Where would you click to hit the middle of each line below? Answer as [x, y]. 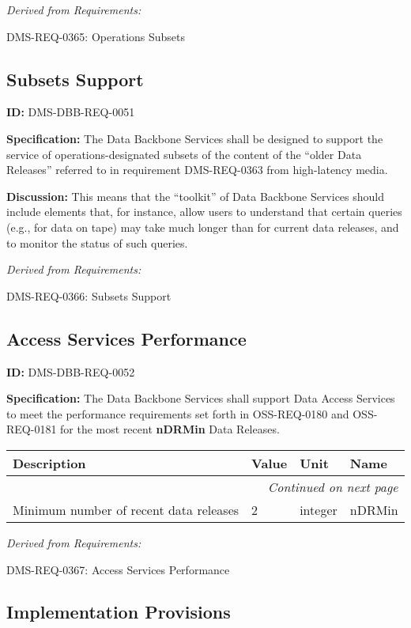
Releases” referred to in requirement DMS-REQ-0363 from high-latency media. [197, 170]
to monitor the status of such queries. [97, 242]
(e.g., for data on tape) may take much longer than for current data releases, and [203, 227]
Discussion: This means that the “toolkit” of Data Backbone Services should [196, 196]
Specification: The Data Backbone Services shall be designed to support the [195, 138]
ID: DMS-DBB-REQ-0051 [71, 112]
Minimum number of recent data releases [126, 509]
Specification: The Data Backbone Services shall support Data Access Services [201, 398]
